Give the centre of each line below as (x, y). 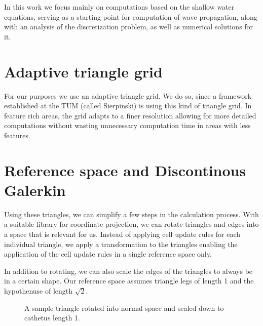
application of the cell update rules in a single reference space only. (108, 254)
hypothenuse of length (39, 290)
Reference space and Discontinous (125, 170)
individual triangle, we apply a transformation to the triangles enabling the (121, 244)
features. (17, 135)
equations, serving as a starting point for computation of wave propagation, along (131, 16)
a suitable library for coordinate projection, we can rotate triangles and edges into (131, 224)
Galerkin (35, 190)
